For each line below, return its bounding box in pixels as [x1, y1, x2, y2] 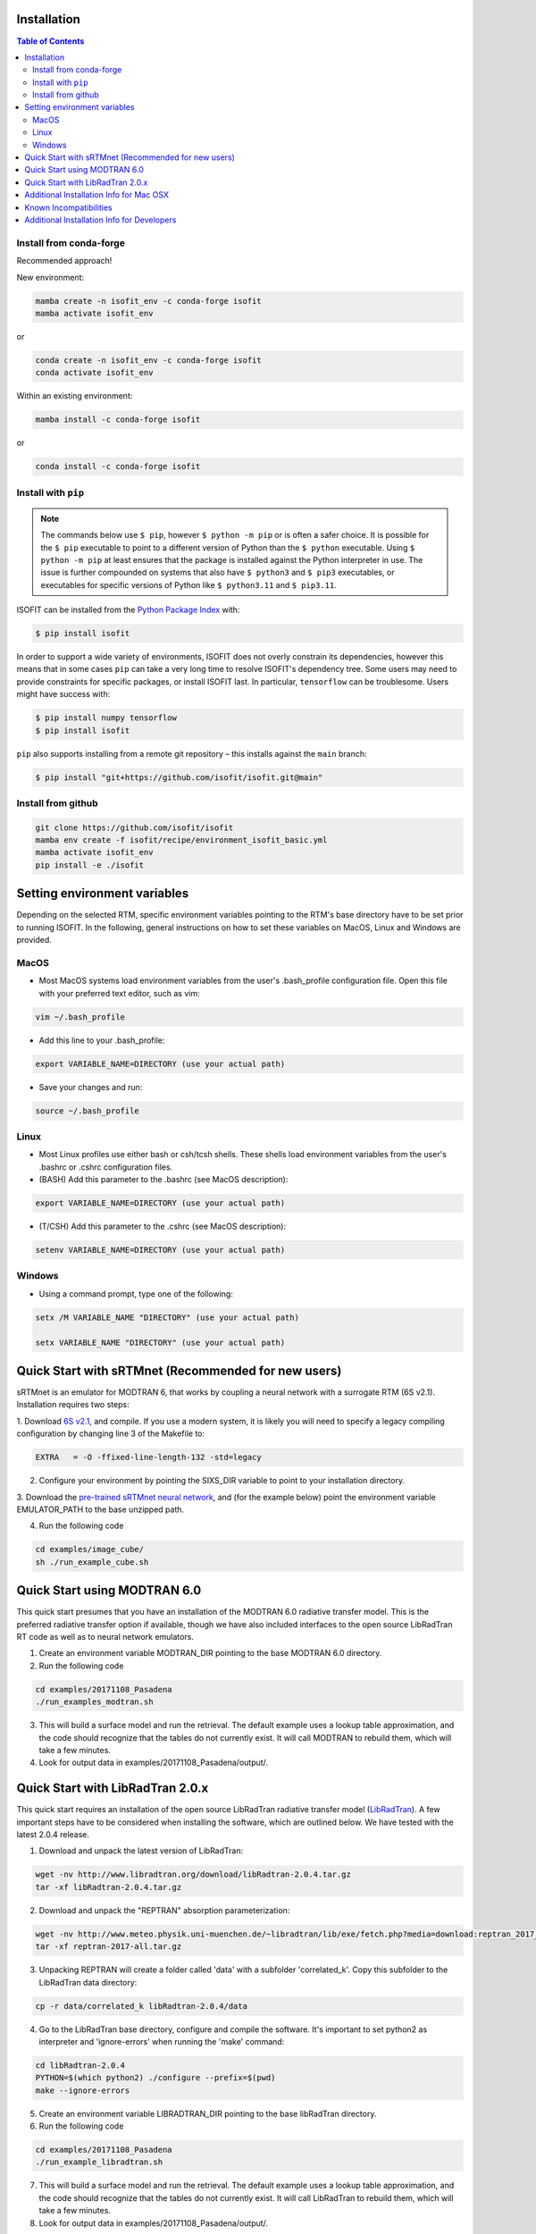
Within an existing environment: [16, 391, 133, 401]
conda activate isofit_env [35, 367, 154, 378]
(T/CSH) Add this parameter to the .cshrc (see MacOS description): [38, 1221, 286, 1232]
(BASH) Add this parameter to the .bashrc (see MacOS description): [38, 1174, 289, 1185]
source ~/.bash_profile [35, 1105, 140, 1116]
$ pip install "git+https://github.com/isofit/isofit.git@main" [35, 772, 323, 782]
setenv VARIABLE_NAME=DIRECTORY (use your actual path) [35, 1245, 286, 1256]
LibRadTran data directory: [38, 1977, 138, 1987]
